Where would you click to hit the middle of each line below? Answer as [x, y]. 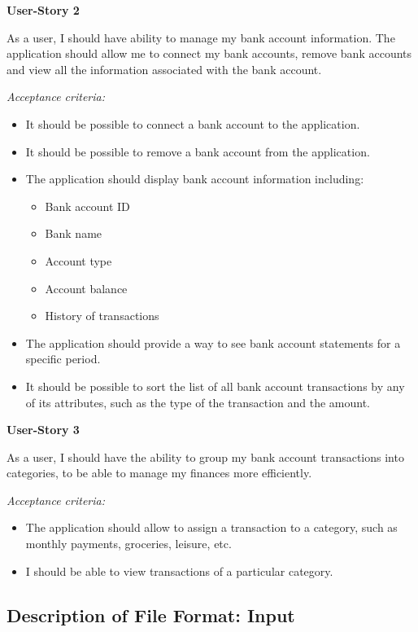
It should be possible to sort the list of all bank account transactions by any [215, 386]
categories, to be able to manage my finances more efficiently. [159, 473]
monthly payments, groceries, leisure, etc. [128, 544]
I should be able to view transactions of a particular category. [179, 571]
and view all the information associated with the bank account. [164, 69]
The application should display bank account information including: [195, 179]
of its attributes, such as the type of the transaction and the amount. [198, 402]
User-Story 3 [43, 430]
